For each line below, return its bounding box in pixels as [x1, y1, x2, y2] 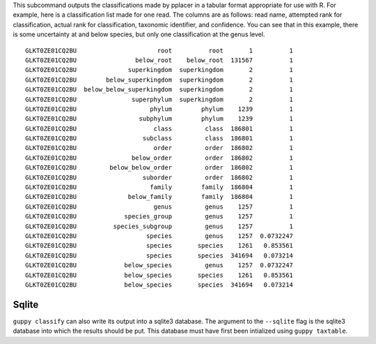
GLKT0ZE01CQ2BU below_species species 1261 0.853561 [25, 271, 294, 279]
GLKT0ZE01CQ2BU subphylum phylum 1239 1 [25, 115, 294, 123]
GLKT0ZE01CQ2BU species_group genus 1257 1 [25, 213, 294, 220]
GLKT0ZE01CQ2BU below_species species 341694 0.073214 [25, 281, 294, 289]
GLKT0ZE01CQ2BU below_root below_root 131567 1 [25, 56, 294, 64]
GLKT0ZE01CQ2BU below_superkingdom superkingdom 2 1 [25, 75, 294, 84]
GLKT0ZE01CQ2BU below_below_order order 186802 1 [25, 164, 294, 172]
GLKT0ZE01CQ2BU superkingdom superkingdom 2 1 [25, 66, 294, 74]
